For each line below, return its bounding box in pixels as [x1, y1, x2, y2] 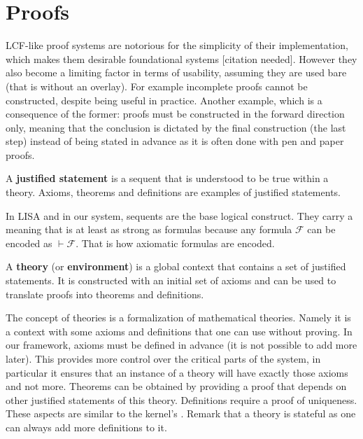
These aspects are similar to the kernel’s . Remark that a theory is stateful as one [6, 406, 356, 421]
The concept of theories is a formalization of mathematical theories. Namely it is [6, 310, 351, 325]
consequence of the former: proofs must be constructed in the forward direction [6, 106, 345, 121]
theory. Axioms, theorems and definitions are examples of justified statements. [6, 185, 341, 200]
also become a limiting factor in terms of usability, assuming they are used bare [6, 65, 347, 80]
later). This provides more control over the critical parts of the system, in [6, 351, 321, 365]
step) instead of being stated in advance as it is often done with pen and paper [6, 134, 344, 148]
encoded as [6, 235, 52, 250]
